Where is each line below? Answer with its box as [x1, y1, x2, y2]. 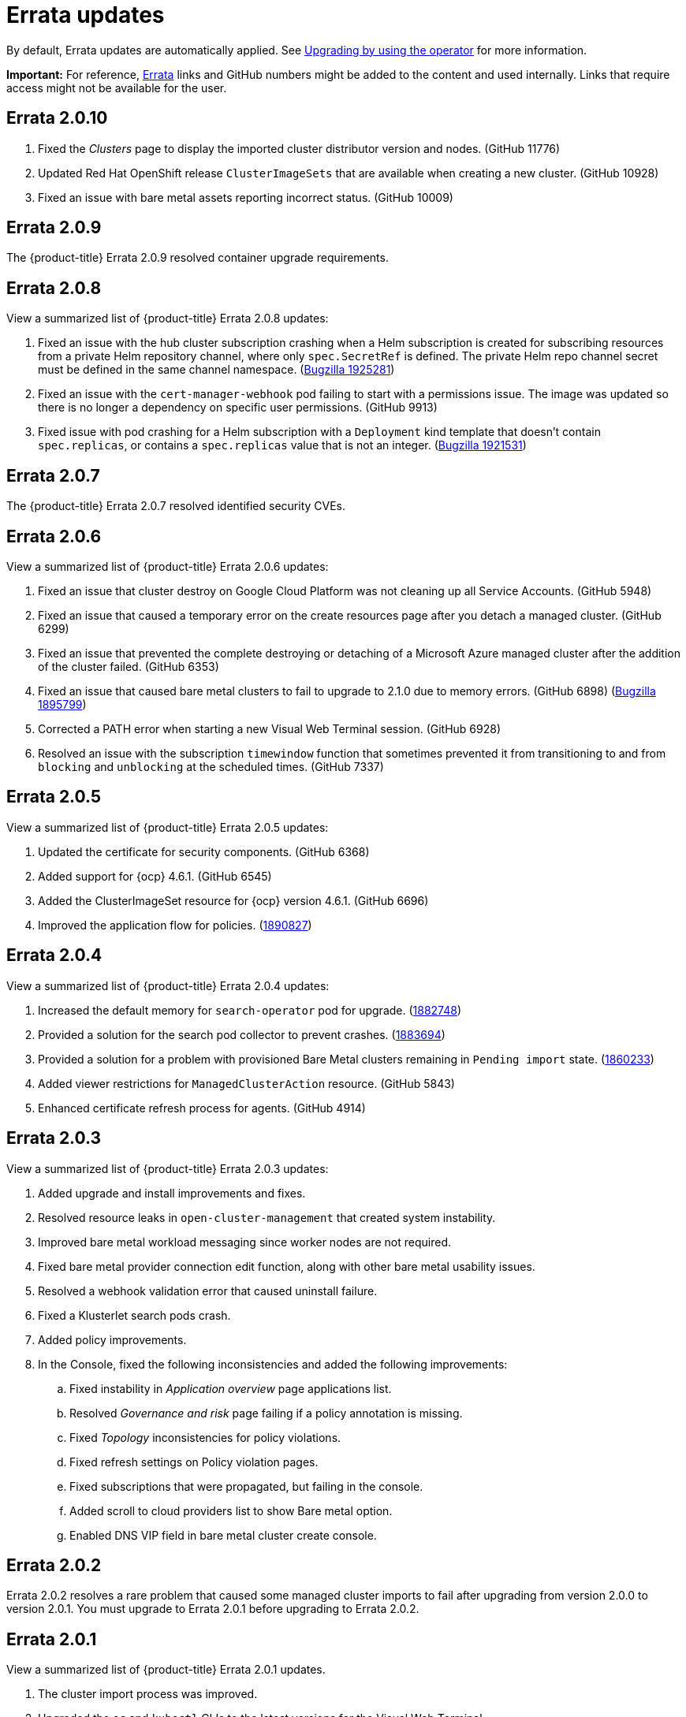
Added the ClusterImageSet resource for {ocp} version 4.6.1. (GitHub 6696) [38, 893, 429, 907]
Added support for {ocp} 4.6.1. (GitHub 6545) [38, 869, 272, 883]
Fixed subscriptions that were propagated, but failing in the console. [69, 1479, 423, 1493]
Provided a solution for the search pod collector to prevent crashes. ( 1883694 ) [38, 1027, 446, 1041]
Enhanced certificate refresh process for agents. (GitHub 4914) [38, 1101, 366, 1115]
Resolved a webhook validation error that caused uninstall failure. [38, 1283, 378, 1298]
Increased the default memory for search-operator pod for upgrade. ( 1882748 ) [38, 1003, 462, 1017]
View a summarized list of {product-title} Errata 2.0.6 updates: [6, 559, 329, 573]
